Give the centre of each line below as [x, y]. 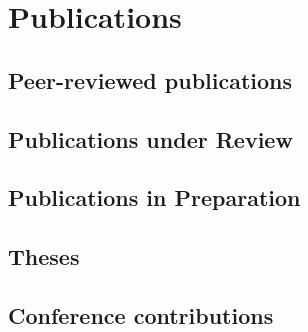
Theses [44, 256]
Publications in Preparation [154, 197]
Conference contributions [141, 314]
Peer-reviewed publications [150, 79]
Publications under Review [150, 138]
